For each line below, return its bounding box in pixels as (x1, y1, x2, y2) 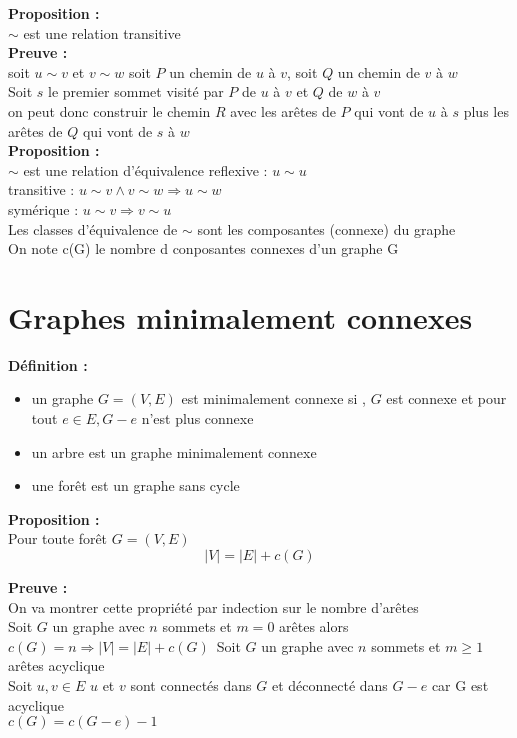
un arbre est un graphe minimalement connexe (31, 441, 317, 462)
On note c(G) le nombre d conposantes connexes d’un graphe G (8, 238, 399, 259)
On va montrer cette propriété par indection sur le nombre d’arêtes (8, 596, 419, 617)
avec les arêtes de (230, 100, 336, 121)
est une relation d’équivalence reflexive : (23, 159, 268, 180)
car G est (431, 674, 489, 695)
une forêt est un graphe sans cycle (31, 475, 240, 496)
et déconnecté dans (271, 674, 388, 695)
